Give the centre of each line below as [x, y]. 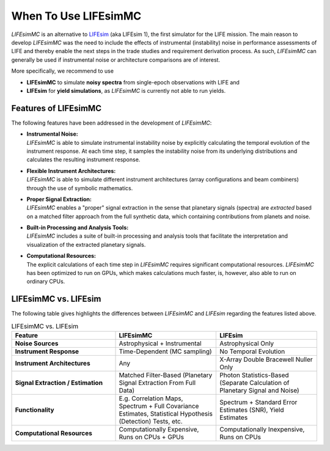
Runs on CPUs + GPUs [152, 437]
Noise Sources [37, 343]
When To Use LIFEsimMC [76, 16]
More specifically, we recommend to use [63, 71]
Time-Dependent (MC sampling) [165, 351]
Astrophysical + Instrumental [160, 343]
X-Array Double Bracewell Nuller [266, 359]
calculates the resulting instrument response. [83, 159]
